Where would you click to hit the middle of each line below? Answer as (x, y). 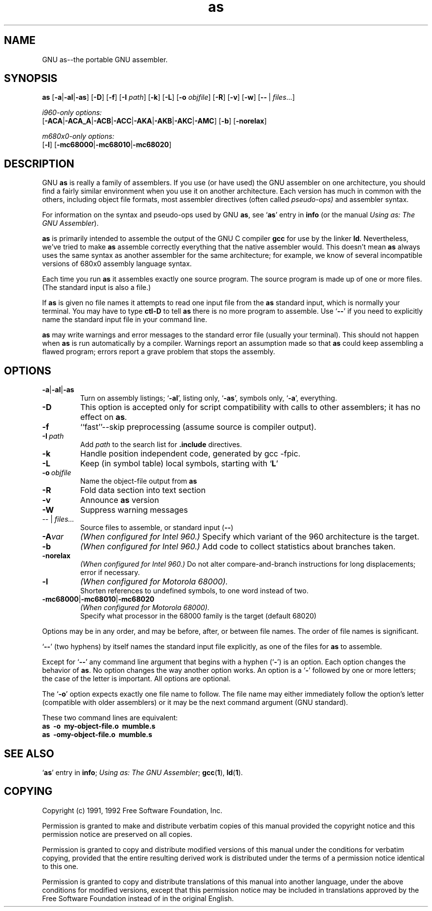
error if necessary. (110, 573)
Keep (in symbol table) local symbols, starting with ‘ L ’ (179, 464)
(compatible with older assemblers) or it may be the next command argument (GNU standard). (195, 703)
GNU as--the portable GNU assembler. (105, 59)
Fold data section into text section (143, 490)
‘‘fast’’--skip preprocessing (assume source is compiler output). (198, 427)
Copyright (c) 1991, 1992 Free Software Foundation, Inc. (132, 810)
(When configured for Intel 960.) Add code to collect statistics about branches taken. (238, 547)
